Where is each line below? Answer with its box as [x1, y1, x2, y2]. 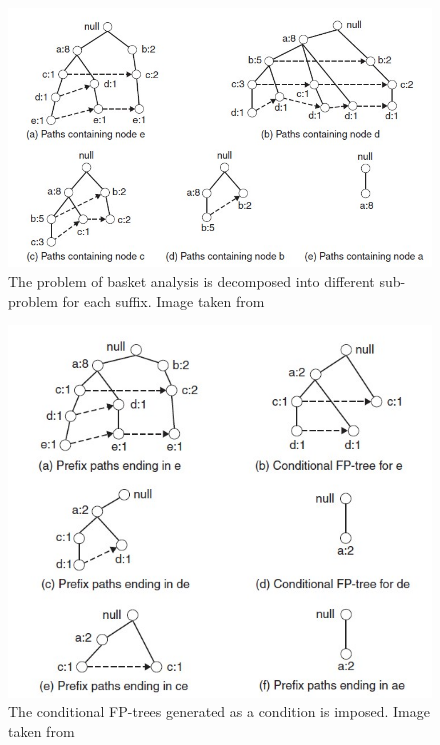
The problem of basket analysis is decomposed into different [8, 271, 375, 292]
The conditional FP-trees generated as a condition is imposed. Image [8, 701, 430, 722]
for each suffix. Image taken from [62, 290, 265, 311]
